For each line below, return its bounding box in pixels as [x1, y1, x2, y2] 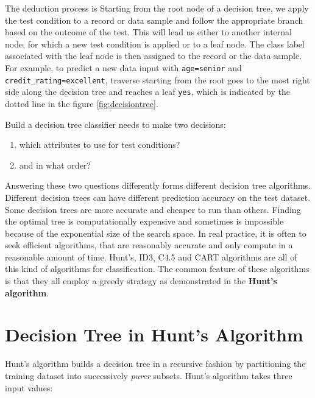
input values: [5, 381, 53, 394]
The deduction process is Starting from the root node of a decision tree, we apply [5, 2, 309, 14]
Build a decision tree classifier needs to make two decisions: [5, 117, 226, 130]
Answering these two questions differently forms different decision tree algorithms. [5, 179, 311, 192]
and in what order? [19, 158, 91, 171]
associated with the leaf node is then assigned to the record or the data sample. [5, 49, 302, 62]
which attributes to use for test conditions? [19, 138, 180, 151]
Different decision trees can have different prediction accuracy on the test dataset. [5, 190, 311, 203]
